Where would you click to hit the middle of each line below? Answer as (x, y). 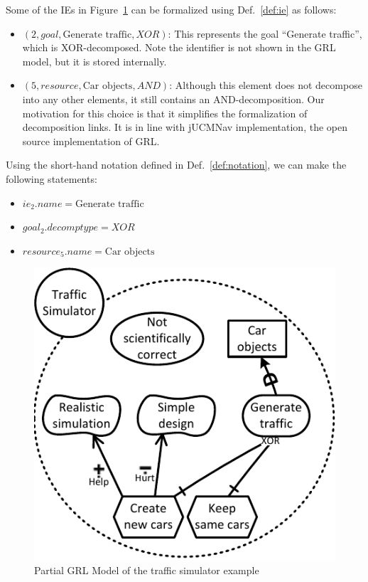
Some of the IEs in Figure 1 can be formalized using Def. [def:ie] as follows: (171, 9)
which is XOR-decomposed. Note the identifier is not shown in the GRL (179, 47)
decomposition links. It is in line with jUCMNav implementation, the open (185, 127)
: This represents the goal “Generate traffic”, (265, 33)
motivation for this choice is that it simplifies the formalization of (165, 113)
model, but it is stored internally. (94, 61)
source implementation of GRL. (91, 141)
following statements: (52, 178)
